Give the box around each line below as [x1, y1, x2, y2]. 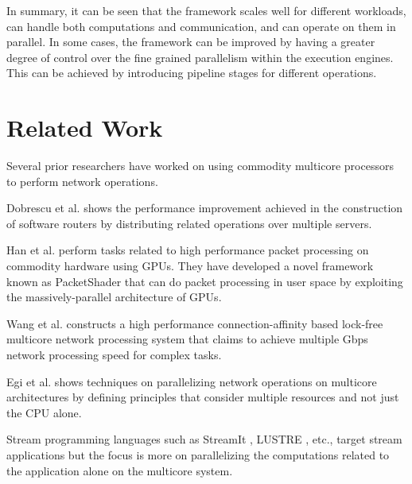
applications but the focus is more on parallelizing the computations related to [6, 447, 390, 463]
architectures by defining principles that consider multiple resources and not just [6, 389, 399, 405]
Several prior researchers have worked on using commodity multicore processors [6, 157, 394, 174]
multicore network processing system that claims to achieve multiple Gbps [6, 331, 368, 347]
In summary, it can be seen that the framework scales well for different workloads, [6, 2, 406, 18]
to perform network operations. [6, 172, 158, 189]
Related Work [6, 111, 163, 144]
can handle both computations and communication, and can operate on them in [6, 17, 396, 34]
